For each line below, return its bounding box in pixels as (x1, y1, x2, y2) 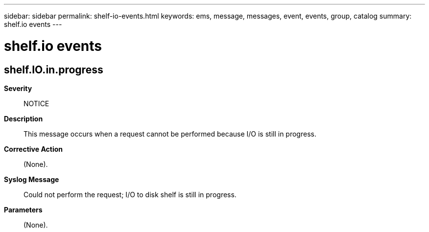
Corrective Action (4, 144, 63, 153)
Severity (4, 84, 32, 93)
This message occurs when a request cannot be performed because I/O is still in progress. (24, 129, 316, 138)
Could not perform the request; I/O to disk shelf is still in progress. (24, 190, 237, 199)
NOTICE (24, 99, 49, 108)
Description (4, 114, 43, 123)
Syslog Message (4, 175, 59, 184)
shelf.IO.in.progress (4, 63, 103, 76)
